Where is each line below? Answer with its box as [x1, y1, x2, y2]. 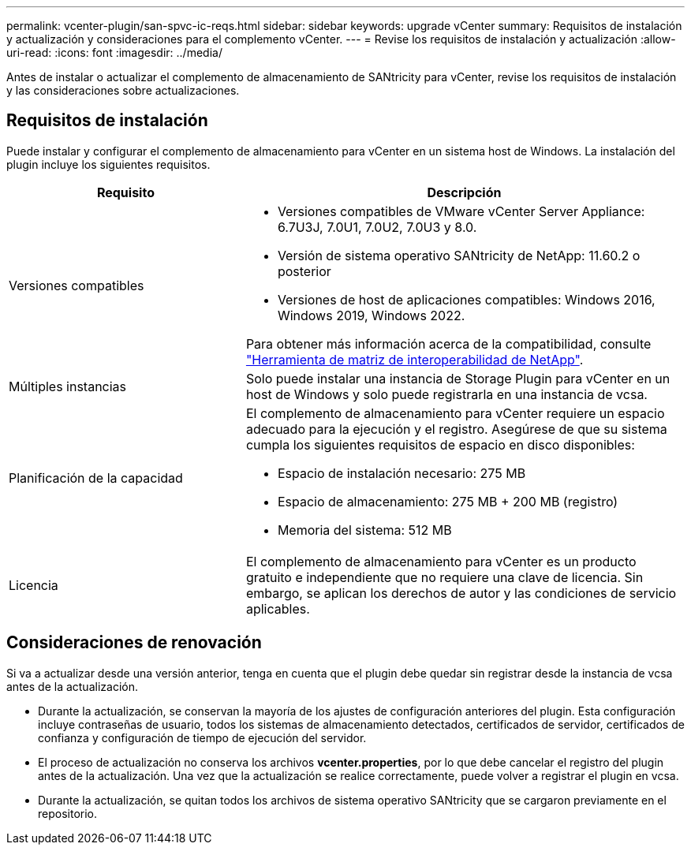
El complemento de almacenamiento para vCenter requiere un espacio [245, 405, 665, 421]
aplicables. [245, 600, 310, 617]
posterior [277, 263, 331, 279]
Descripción [427, 184, 502, 200]
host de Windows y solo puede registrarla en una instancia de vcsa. [245, 386, 648, 402]
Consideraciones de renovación [6, 633, 262, 653]
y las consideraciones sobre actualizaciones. [6, 84, 240, 97]
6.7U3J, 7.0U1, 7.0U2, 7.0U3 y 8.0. [277, 218, 477, 235]
